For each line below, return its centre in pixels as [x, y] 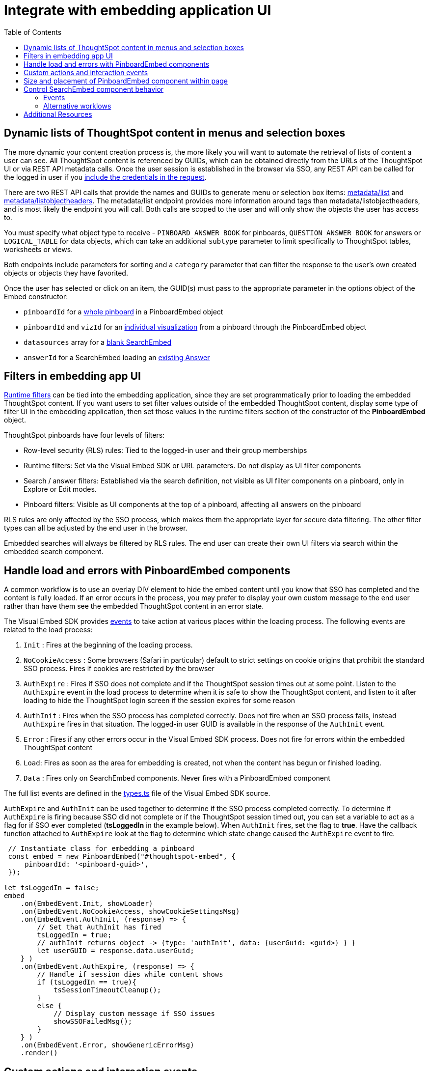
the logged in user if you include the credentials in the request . [105, 177]
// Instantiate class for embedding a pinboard [101, 849]
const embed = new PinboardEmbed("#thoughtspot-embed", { [122, 857]
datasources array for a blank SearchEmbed [98, 342]
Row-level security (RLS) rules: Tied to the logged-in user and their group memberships [165, 451]
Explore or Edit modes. [60, 489]
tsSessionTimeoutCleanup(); [107, 990]
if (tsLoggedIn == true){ [87, 982]
